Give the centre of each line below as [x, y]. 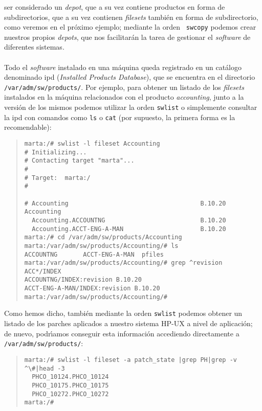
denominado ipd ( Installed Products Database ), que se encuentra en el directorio [130, 77]
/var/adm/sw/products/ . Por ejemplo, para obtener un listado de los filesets [124, 87]
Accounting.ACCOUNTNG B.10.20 [129, 220]
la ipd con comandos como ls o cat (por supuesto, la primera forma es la [120, 117]
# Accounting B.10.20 [125, 203]
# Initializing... [56, 152]
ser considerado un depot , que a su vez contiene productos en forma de [115, 7]
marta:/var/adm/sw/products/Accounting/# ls [101, 246]
